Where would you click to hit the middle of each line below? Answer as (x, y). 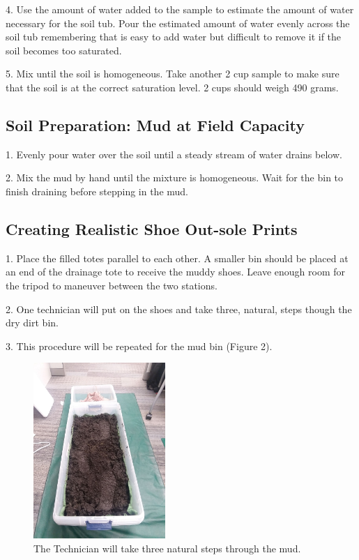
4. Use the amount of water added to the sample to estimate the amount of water (180, 9)
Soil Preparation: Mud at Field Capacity (155, 124)
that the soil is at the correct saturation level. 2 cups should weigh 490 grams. (172, 87)
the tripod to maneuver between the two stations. (112, 285)
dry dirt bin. (32, 323)
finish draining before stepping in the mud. (97, 191)
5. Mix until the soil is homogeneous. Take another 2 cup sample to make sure (173, 74)
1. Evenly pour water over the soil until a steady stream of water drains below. (174, 154)
